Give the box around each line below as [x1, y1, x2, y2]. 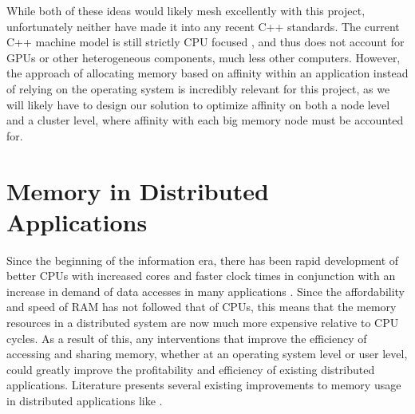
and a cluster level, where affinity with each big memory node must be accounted [6, 112, 404, 128]
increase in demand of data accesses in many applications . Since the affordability [6, 282, 405, 299]
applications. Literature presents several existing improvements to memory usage [6, 377, 401, 393]
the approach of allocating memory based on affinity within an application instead [6, 65, 409, 81]
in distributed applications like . [6, 392, 163, 408]
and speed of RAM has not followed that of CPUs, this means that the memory [6, 298, 397, 315]
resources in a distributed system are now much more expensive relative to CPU [6, 314, 399, 331]
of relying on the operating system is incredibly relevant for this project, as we [6, 80, 390, 97]
